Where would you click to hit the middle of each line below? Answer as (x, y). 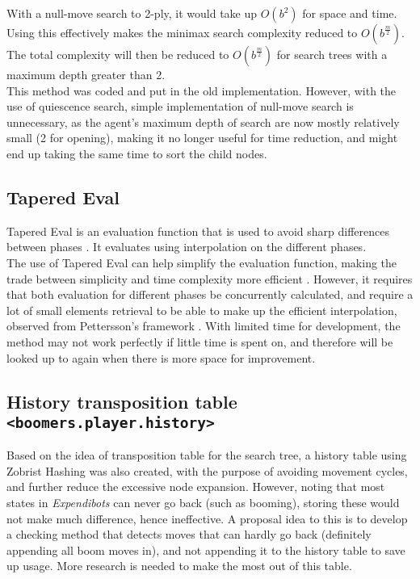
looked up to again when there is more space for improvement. (161, 357)
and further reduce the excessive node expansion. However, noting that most (196, 487)
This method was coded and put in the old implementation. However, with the (202, 90)
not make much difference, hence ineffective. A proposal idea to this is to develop (207, 518)
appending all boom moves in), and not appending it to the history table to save (206, 550)
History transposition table (122, 401)
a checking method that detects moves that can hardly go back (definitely (189, 534)
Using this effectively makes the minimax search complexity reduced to (182, 32)
